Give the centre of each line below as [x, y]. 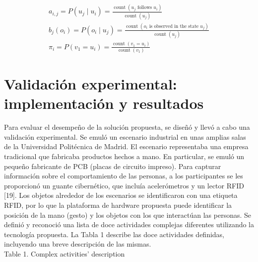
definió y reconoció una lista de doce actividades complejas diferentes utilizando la [129, 224]
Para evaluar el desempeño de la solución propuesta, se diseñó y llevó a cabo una [127, 127]
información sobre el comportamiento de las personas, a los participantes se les [124, 176]
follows [145, 7]
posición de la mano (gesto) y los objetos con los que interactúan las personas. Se [128, 215]
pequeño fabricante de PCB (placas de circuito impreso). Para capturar [113, 166]
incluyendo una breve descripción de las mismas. [78, 244]
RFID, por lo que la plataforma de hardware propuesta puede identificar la [118, 205]
